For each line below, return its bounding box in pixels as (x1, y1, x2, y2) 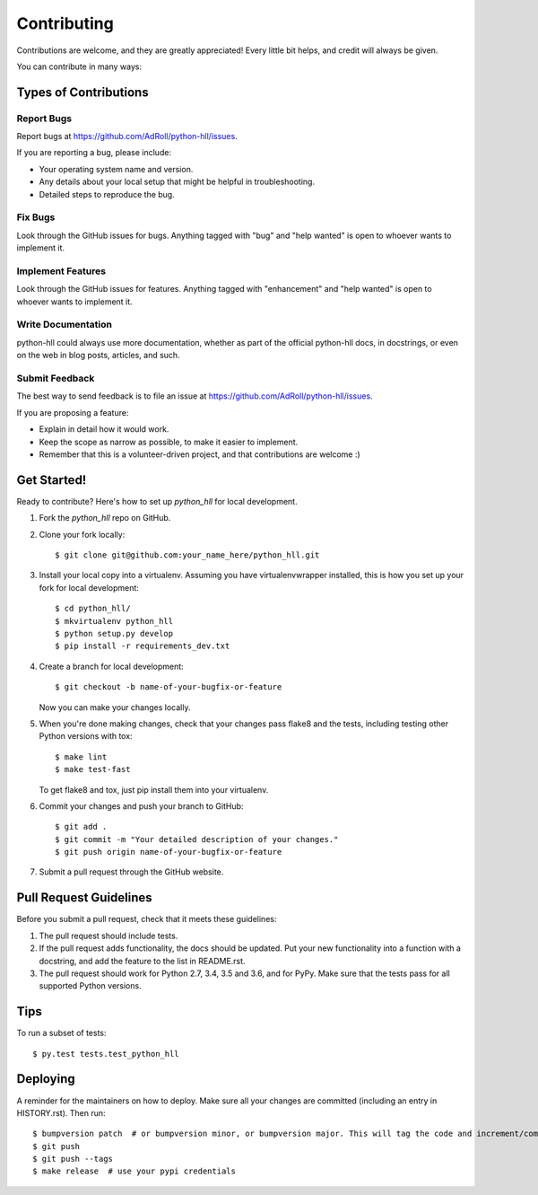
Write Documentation (16, 319, 112, 331)
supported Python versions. (39, 980, 143, 991)
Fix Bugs (16, 211, 56, 224)
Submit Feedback (16, 373, 95, 385)
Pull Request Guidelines (16, 890, 152, 906)
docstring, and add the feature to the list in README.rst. (39, 955, 246, 966)
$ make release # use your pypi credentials (32, 1166, 237, 1176)
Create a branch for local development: (39, 661, 184, 672)
